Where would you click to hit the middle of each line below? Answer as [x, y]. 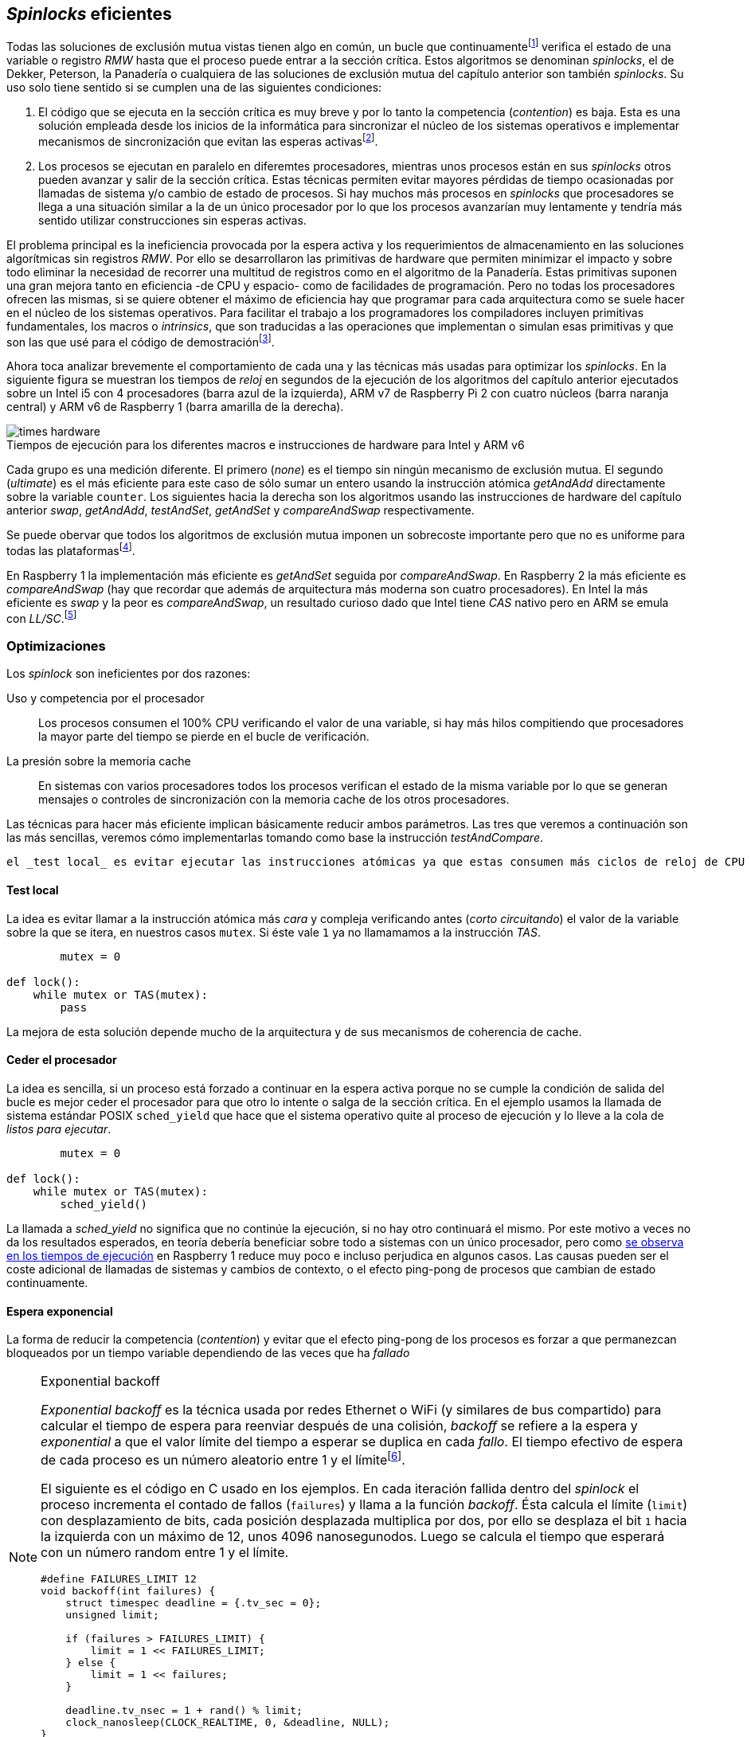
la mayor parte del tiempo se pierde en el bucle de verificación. [204, 737]
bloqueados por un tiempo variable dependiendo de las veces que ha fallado [208, 1353]
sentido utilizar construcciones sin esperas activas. [172, 220]
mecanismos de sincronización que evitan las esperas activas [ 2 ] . [208, 140]
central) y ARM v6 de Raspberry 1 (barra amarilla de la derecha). [175, 407]
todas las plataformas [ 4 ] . [71, 550]
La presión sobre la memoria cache [99, 761]
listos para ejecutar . [59, 1129]
